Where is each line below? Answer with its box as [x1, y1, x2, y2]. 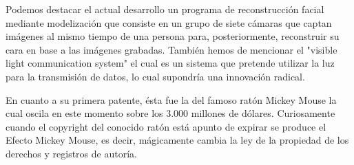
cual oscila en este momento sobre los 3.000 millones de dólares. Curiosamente [6, 106, 335, 120]
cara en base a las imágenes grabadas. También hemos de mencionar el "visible [6, 42, 337, 56]
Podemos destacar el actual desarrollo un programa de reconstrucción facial [6, 2, 324, 16]
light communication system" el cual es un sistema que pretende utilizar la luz [6, 56, 335, 70]
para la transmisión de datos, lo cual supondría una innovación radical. [6, 69, 305, 83]
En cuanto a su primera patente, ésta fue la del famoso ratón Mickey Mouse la [6, 92, 337, 107]
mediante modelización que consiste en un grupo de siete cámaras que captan [6, 15, 332, 30]
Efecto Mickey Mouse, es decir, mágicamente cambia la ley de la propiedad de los [6, 133, 349, 147]
